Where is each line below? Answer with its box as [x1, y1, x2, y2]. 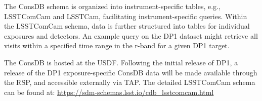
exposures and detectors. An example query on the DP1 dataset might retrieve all [4, 30, 258, 41]
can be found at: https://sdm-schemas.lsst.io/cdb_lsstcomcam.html [4, 86, 214, 97]
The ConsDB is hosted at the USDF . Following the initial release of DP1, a [4, 57, 238, 67]
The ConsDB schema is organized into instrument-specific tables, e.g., [4, 1, 221, 11]
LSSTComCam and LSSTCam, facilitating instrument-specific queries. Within [4, 11, 247, 21]
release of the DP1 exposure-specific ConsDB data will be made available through [4, 67, 257, 77]
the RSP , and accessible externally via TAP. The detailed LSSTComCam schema [4, 77, 255, 87]
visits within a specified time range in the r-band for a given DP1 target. [4, 40, 230, 51]
